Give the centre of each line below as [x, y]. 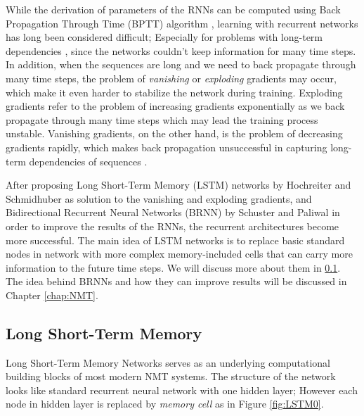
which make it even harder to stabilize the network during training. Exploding [174, 92]
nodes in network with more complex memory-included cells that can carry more [179, 254]
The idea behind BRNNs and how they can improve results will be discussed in [176, 281]
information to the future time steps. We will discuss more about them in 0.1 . [173, 267]
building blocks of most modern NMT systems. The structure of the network [171, 376]
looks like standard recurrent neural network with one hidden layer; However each [182, 390]
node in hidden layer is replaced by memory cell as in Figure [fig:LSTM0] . [165, 404]
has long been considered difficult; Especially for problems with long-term [164, 37]
